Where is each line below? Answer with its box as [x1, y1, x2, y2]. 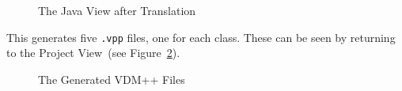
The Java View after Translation [38, 2, 196, 18]
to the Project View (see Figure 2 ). [6, 44, 180, 61]
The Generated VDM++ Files [38, 70, 185, 87]
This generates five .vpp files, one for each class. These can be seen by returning [6, 28, 396, 45]
